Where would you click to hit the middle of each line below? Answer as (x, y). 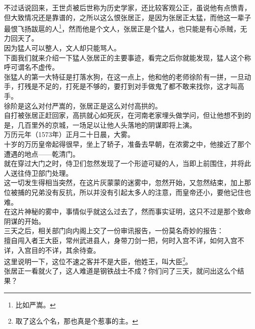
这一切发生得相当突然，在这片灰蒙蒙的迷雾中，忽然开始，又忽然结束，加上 (124, 182)
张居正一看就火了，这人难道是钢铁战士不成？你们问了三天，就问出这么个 (121, 271)
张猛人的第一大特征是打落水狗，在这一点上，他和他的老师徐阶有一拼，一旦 (124, 76)
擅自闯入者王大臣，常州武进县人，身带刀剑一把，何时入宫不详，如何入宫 (121, 240)
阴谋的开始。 (25, 221)
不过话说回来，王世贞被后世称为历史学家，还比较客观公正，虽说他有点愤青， (127, 7)
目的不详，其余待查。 (65, 250)
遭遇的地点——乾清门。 (42, 153)
